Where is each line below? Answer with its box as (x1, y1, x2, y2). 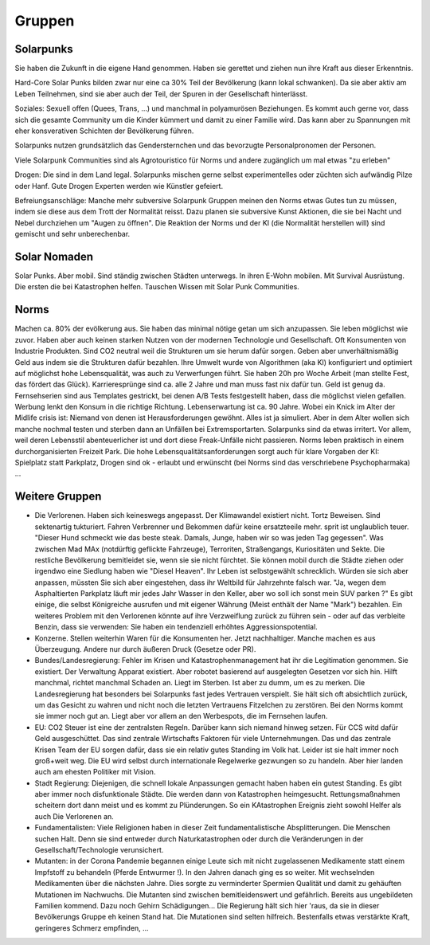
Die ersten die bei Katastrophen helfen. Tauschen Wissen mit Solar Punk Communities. (14, 282, 300, 292)
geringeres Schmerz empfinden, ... (34, 923, 149, 932)
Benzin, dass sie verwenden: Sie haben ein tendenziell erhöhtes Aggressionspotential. (34, 622, 318, 632)
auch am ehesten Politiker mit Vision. (34, 767, 156, 777)
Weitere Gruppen (14, 490, 102, 504)
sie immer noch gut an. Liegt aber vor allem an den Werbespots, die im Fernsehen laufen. (34, 712, 328, 721)
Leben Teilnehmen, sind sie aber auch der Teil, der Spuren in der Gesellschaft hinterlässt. (14, 88, 308, 99)
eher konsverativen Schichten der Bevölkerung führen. (14, 126, 194, 135)
